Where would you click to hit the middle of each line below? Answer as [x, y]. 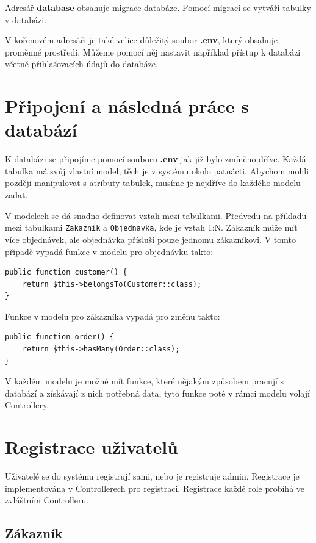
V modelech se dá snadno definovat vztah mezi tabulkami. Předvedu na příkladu [156, 215]
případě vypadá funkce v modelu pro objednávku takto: [109, 251]
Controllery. [27, 405]
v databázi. [26, 19]
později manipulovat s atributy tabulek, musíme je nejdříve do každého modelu [153, 183]
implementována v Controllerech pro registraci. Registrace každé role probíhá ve [155, 488]
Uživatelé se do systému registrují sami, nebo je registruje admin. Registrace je [152, 476]
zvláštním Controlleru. [47, 500]
